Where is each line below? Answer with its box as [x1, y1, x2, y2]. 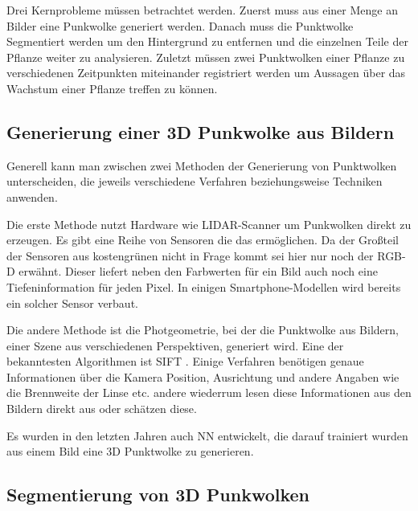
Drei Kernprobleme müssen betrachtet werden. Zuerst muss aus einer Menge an [6, 2, 398, 18]
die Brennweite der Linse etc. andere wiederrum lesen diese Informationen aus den [6, 384, 412, 401]
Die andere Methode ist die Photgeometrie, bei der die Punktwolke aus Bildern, [6, 321, 399, 338]
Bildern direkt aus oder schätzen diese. [6, 400, 197, 417]
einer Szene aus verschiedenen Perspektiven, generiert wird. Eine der [6, 337, 344, 354]
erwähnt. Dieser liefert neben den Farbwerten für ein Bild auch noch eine [18, 263, 378, 280]
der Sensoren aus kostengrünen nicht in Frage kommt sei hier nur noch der [6, 247, 374, 264]
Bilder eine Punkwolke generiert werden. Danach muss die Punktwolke [6, 17, 354, 34]
